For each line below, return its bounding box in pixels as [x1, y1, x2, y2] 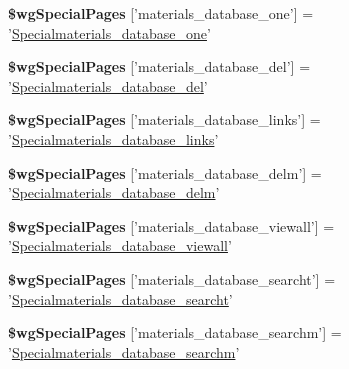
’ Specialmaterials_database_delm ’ [8, 182, 220, 203]
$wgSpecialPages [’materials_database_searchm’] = [8, 322, 342, 343]
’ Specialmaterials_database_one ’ [8, 22, 211, 43]
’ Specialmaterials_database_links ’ [8, 128, 219, 149]
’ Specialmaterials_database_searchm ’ [8, 341, 240, 362]
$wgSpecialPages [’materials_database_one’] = [8, 3, 314, 23]
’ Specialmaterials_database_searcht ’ [8, 288, 233, 309]
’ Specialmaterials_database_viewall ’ [8, 235, 232, 256]
